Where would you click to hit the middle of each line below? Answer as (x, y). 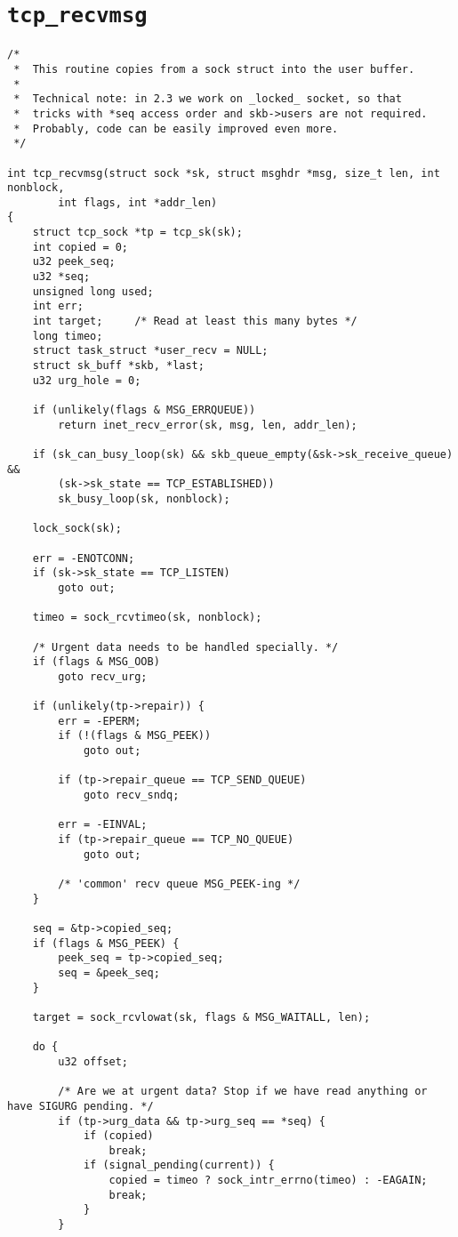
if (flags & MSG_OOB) (96, 662)
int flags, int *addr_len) (138, 202)
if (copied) (118, 1136)
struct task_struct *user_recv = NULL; (150, 351)
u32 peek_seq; (74, 262)
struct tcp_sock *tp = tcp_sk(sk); (137, 233)
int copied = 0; (80, 247)
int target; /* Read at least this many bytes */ (195, 321)
